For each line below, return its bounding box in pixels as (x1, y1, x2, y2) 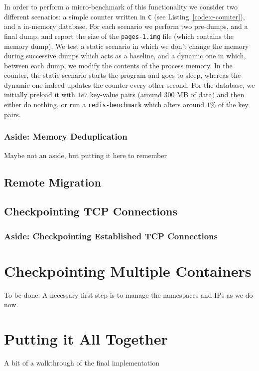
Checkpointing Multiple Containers (4, 260, 252, 281)
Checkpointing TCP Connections (4, 203, 178, 219)
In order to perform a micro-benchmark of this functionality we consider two (4, 1, 238, 11)
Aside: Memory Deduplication (4, 130, 128, 143)
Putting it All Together (4, 329, 168, 349)
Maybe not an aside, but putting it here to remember (4, 150, 167, 160)
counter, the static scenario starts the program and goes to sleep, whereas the (4, 70, 241, 80)
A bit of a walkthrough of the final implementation (4, 357, 159, 368)
